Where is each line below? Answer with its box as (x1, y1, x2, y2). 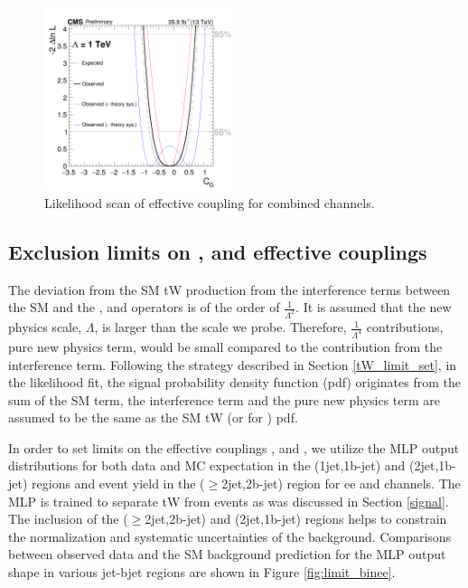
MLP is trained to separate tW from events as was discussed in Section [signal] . (8, 491, 449, 510)
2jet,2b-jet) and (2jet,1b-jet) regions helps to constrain (145, 509, 447, 528)
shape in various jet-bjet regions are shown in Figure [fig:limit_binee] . (8, 563, 396, 582)
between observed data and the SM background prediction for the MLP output (8, 545, 446, 564)
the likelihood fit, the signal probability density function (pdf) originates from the (8, 373, 461, 392)
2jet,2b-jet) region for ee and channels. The (221, 474, 461, 493)
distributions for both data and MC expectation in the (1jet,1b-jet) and (8, 456, 406, 475)
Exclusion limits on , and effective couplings (8, 237, 427, 265)
